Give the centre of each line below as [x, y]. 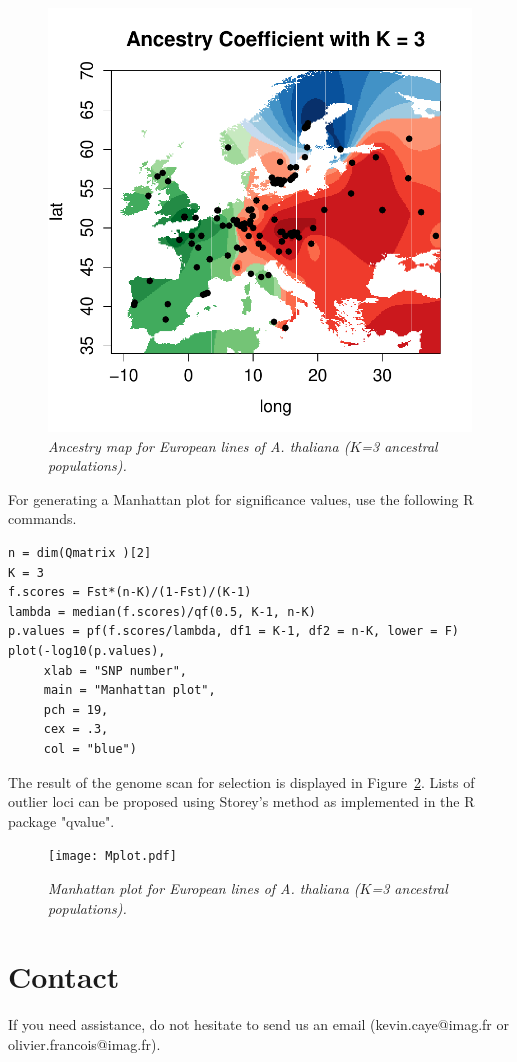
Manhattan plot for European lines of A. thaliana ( [204, 887]
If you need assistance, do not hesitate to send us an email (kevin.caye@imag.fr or [259, 1024]
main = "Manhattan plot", [129, 690]
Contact [64, 976]
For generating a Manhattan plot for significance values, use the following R [241, 498]
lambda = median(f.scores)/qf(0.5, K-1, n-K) [162, 611]
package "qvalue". [61, 820]
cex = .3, [76, 729]
